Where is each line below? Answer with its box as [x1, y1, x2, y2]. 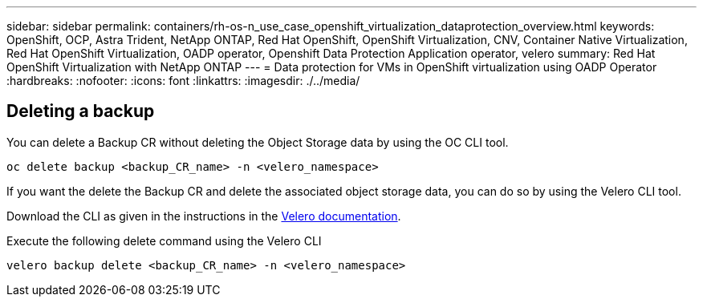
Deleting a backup [6, 101, 155, 122]
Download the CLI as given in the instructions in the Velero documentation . [6, 208, 401, 223]
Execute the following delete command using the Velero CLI [6, 233, 322, 248]
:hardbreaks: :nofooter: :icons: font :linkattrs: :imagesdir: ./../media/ [6, 74, 360, 87]
